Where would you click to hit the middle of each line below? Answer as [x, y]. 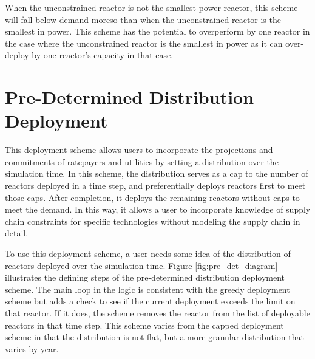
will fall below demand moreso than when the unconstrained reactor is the [143, 19]
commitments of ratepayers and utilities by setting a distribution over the [142, 161]
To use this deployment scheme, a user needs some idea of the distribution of [148, 254]
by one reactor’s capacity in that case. [103, 55]
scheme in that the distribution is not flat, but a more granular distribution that [154, 337]
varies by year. [32, 348]
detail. [17, 233]
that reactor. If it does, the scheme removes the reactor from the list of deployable [157, 313]
